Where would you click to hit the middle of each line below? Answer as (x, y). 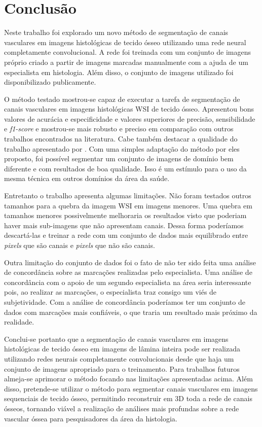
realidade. (19, 322)
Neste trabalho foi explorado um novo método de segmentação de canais (116, 32)
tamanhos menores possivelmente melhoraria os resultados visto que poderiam (125, 215)
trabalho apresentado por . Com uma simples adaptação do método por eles (122, 148)
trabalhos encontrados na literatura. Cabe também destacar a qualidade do (121, 139)
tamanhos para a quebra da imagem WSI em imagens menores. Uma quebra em (128, 205)
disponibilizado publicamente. (50, 82)
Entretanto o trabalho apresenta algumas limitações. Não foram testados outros (128, 195)
